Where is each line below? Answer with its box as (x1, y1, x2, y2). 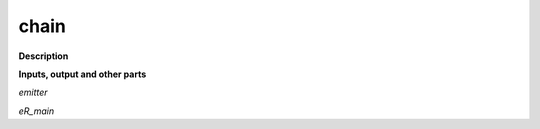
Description (18, 50, 69, 62)
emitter (18, 86, 49, 99)
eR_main (18, 105, 55, 117)
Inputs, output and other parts (18, 68, 147, 80)
